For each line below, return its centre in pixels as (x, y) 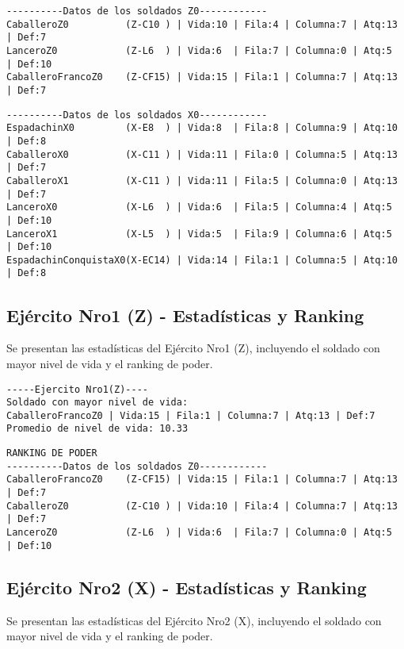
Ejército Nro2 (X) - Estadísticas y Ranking (187, 587)
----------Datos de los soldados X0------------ (137, 115)
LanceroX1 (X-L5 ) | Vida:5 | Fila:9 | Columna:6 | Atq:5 (199, 234)
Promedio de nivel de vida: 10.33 (97, 429)
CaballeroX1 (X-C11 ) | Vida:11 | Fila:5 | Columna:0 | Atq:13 (202, 180)
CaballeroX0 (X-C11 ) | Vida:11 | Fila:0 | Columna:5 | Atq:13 (202, 154)
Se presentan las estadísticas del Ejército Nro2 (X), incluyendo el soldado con (194, 620)
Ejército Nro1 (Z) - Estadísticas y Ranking (185, 315)
